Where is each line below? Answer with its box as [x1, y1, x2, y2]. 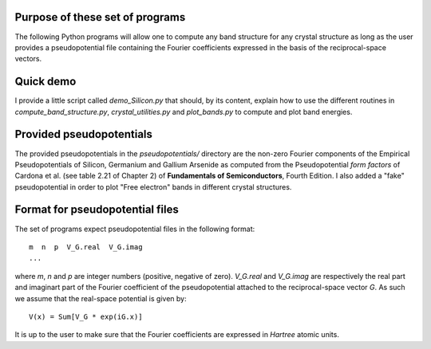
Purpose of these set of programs [14, 10, 186, 24]
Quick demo [14, 75, 77, 88]
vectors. [14, 54, 42, 64]
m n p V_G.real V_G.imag [29, 242, 143, 251]
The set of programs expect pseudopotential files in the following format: [14, 224, 255, 233]
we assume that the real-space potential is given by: [14, 293, 187, 303]
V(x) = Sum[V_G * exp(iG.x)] [29, 312, 143, 321]
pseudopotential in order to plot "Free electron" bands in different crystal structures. [14, 182, 292, 191]
